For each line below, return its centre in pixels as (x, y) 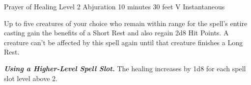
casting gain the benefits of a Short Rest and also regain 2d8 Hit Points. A (116, 33)
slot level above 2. (31, 78)
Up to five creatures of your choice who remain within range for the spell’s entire (126, 23)
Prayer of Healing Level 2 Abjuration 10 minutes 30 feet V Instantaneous (114, 6)
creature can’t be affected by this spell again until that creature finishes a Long (123, 42)
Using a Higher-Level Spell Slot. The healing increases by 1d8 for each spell (125, 68)
